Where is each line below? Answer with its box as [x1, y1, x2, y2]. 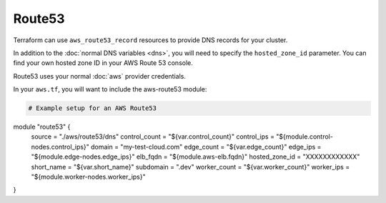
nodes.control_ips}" [31, 142, 89, 151]
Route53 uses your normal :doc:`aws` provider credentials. [13, 71, 186, 80]
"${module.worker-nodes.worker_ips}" [31, 172, 146, 182]
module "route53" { [13, 122, 71, 132]
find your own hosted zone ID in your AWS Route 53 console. [13, 59, 193, 67]
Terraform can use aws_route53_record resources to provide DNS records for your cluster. [13, 36, 288, 44]
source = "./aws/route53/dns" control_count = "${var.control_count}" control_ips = [31, 132, 275, 141]
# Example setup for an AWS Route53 [28, 104, 157, 112]
